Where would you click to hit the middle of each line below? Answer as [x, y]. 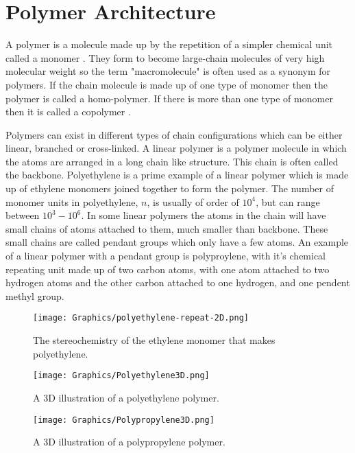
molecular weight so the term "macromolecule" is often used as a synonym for [168, 71]
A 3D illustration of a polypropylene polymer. [129, 442]
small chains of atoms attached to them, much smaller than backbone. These [167, 228]
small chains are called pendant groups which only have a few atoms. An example [177, 242]
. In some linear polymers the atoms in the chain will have [204, 215]
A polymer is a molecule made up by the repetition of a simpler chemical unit [169, 44]
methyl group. [35, 295]
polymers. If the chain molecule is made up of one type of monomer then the [167, 84]
